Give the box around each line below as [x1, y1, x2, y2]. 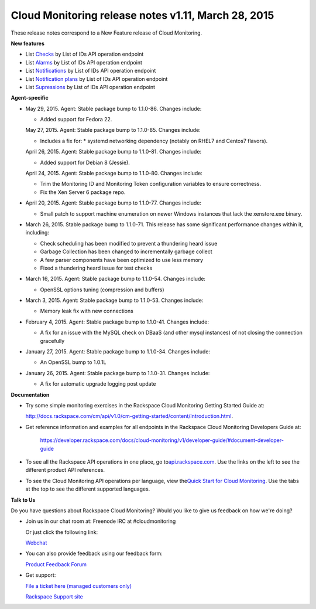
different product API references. [25, 467, 105, 474]
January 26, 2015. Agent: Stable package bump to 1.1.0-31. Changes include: [25, 369, 210, 376]
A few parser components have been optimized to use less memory [40, 256, 204, 263]
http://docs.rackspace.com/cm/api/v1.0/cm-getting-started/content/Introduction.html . [25, 413, 233, 420]
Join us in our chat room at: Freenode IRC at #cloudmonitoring [25, 518, 176, 525]
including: [25, 229, 50, 236]
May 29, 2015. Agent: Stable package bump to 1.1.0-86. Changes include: [25, 105, 202, 112]
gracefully [40, 337, 65, 344]
